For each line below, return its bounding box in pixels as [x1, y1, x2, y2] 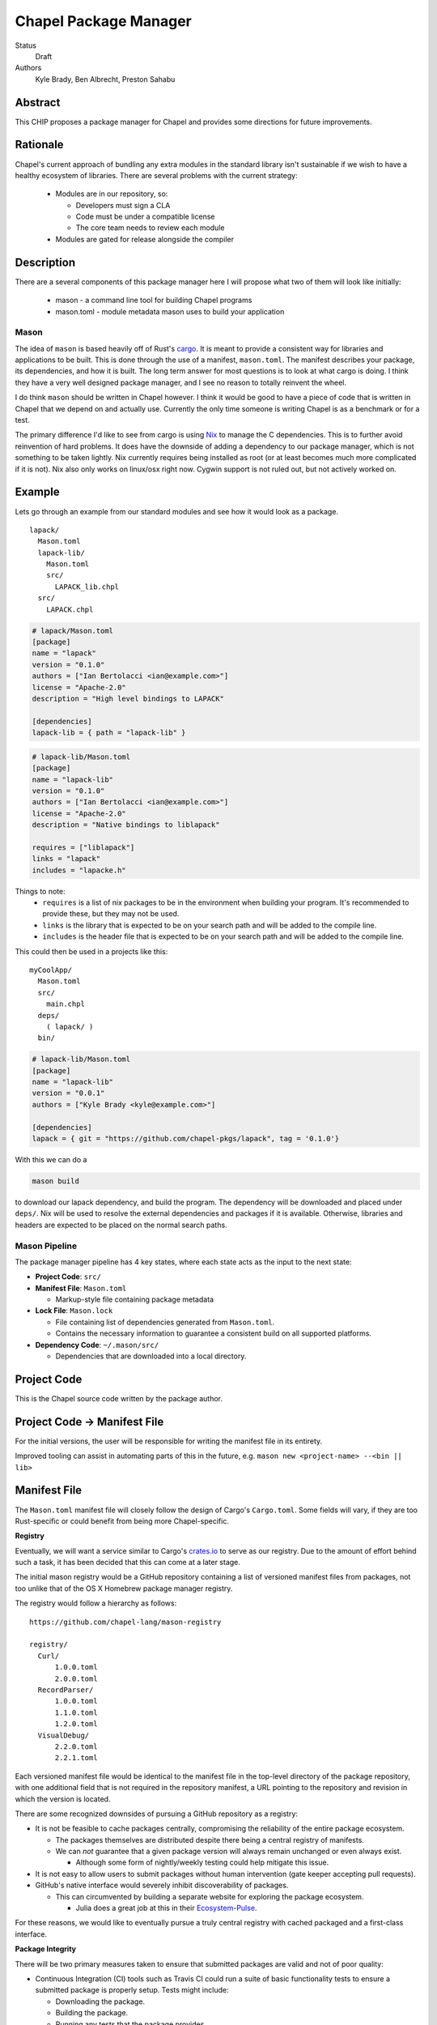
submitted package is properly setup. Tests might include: [35, 1985, 229, 1995]
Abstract [15, 96, 61, 109]
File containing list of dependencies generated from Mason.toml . [55, 1317, 275, 1327]
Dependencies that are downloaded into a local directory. [55, 1351, 247, 1361]
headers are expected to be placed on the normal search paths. [15, 1220, 227, 1230]
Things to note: [15, 886, 66, 896]
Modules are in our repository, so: [55, 189, 168, 198]
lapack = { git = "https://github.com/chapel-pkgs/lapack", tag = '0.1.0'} [32, 1134, 340, 1144]
